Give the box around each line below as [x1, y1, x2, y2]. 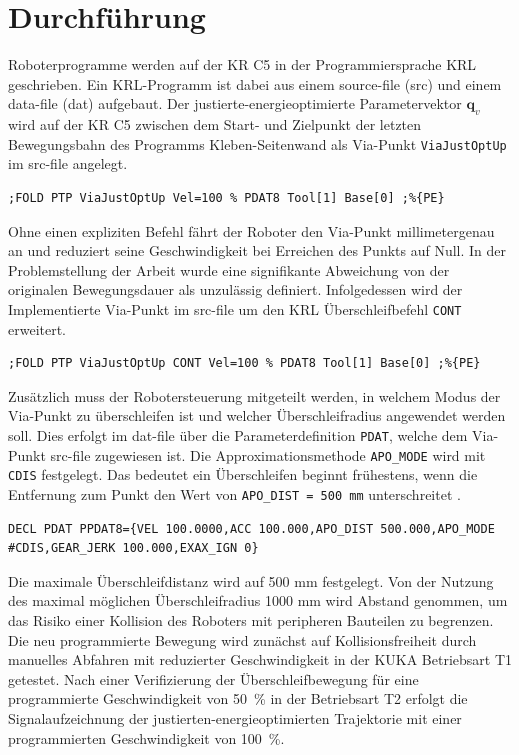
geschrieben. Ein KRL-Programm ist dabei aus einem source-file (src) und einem [8, 73, 502, 94]
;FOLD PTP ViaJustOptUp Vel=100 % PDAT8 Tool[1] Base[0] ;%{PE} [8, 190, 445, 205]
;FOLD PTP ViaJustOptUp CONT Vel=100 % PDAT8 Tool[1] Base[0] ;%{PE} [8, 356, 481, 371]
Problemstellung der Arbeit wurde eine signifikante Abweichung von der [8, 259, 450, 280]
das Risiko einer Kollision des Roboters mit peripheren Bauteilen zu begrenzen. [8, 609, 494, 630]
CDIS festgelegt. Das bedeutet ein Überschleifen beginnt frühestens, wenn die [8, 464, 478, 485]
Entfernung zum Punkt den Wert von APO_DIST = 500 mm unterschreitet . [8, 483, 461, 504]
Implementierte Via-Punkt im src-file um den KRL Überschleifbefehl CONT [8, 298, 462, 319]
